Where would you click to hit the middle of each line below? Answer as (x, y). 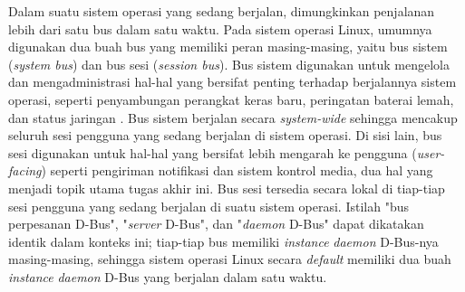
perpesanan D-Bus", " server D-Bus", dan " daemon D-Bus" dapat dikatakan (216, 224)
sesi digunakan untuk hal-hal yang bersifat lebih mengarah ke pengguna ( (213, 152)
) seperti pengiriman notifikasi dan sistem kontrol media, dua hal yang (237, 170)
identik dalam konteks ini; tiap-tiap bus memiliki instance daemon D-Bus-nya (223, 241)
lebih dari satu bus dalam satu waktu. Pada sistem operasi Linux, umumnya (220, 28)
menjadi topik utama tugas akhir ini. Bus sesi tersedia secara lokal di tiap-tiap (227, 188)
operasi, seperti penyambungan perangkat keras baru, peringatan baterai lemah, (231, 99)
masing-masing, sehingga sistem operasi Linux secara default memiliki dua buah (230, 259)
